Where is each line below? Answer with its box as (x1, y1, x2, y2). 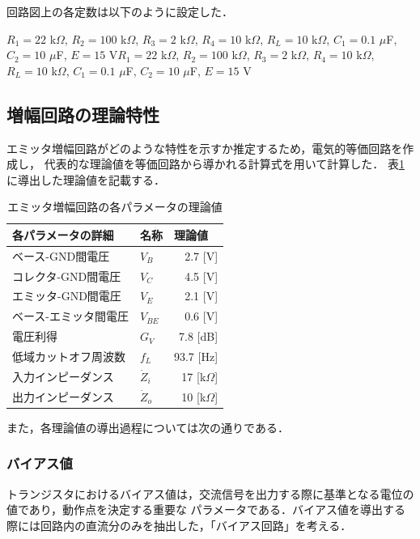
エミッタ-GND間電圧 (12, 287, 121, 304)
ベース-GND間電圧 (12, 247, 110, 264)
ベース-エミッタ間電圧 (12, 308, 129, 325)
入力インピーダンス (12, 367, 114, 384)
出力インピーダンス (12, 388, 114, 405)
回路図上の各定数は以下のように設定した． (6, 3, 233, 19)
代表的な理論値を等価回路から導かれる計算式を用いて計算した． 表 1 (44, 155, 405, 172)
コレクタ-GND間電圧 (12, 267, 121, 284)
